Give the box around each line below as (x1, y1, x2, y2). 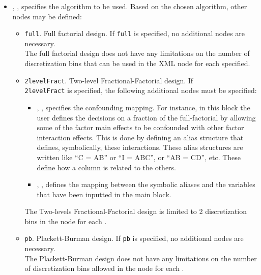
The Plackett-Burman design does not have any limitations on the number (24, 253, 257, 263)
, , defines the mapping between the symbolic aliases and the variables (37, 179, 255, 190)
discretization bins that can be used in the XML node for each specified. (24, 58, 250, 69)
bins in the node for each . (24, 216, 107, 226)
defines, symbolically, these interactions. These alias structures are (37, 142, 243, 152)
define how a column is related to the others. (37, 162, 176, 172)
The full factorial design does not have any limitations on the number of (24, 48, 250, 58)
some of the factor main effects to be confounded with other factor (37, 122, 244, 133)
